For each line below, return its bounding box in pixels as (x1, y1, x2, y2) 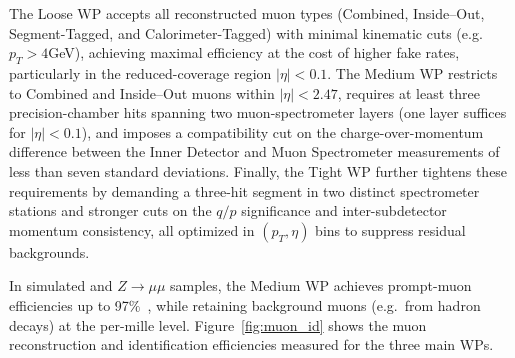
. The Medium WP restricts (327, 62, 498, 83)
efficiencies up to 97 (9, 294, 129, 315)
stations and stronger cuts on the (9, 200, 212, 221)
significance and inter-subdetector (241, 200, 447, 221)
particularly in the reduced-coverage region (9, 62, 272, 83)
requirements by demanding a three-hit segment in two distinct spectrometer (9, 180, 480, 201)
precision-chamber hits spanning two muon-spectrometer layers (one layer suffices (9, 102, 507, 123)
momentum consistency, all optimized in (9, 219, 255, 240)
